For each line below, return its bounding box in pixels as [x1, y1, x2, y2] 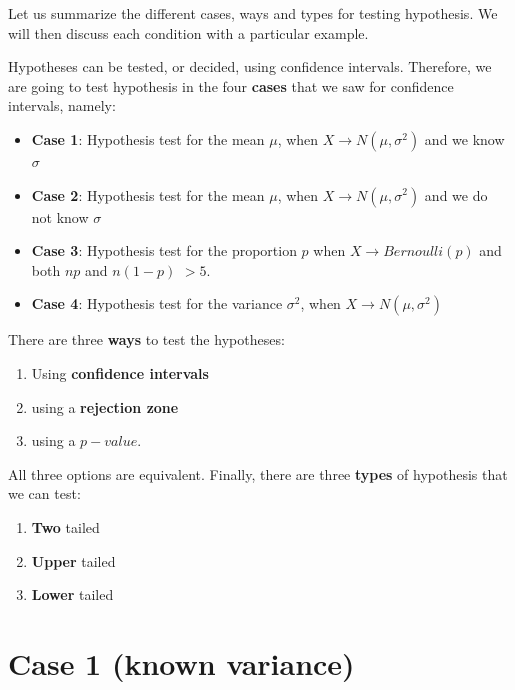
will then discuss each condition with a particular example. [8, 22, 369, 43]
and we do [424, 184, 488, 205]
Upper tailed [31, 550, 116, 571]
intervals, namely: [8, 95, 116, 116]
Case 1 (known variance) [8, 642, 355, 683]
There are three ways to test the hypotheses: [8, 329, 285, 350]
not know [31, 206, 89, 227]
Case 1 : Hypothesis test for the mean [31, 128, 265, 149]
